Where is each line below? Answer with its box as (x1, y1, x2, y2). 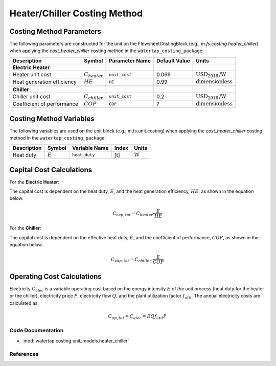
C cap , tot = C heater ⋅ (112, 210, 155, 217)
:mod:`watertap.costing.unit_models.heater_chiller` (22, 337, 129, 344)
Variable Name (72, 144, 109, 151)
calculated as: (9, 300, 39, 306)
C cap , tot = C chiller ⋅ (110, 256, 153, 263)
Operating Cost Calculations (9, 272, 102, 281)
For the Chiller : (9, 225, 41, 231)
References (9, 350, 39, 357)
